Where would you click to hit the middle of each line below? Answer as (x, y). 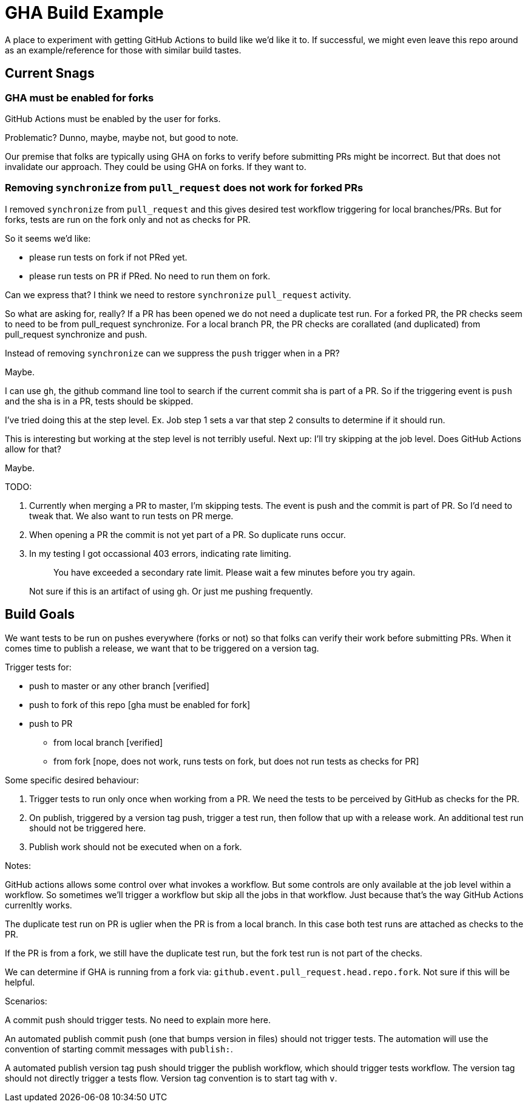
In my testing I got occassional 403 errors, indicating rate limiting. (160, 553)
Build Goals (40, 615)
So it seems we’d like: (48, 238)
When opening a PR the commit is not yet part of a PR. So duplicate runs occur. (188, 534)
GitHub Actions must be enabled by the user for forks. (113, 118)
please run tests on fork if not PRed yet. (108, 257)
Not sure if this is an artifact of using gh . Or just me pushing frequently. (171, 591)
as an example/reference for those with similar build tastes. (123, 50)
